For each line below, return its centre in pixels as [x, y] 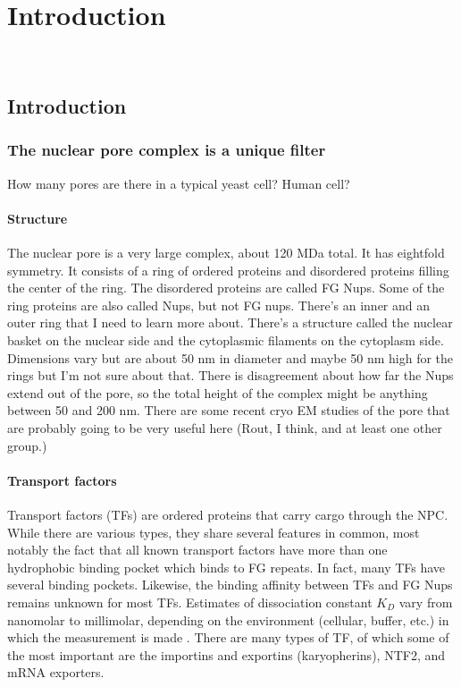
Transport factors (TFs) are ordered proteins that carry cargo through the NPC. [228, 515]
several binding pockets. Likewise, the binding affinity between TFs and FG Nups [230, 585]
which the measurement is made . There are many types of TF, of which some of [228, 637]
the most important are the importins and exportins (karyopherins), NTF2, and [226, 654]
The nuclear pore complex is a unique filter [167, 150]
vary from [426, 602]
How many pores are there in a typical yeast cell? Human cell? [179, 183]
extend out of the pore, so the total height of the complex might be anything [218, 392]
